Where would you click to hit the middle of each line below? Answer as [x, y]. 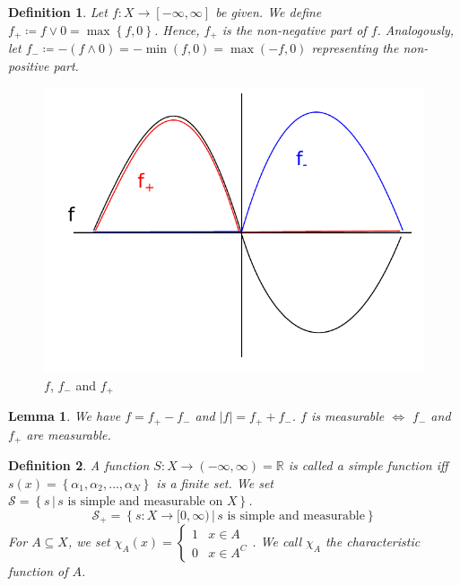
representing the [355, 48]
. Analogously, [416, 29]
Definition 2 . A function [79, 465]
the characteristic [373, 542]
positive [29, 65]
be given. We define [269, 12]
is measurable [347, 416]
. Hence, [177, 29]
